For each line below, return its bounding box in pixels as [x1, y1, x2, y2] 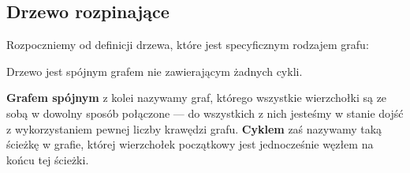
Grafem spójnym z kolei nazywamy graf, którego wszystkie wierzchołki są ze [6, 89, 387, 106]
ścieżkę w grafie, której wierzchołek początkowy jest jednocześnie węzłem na [6, 136, 374, 152]
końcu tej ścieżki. [6, 151, 89, 167]
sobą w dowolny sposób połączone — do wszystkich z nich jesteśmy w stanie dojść [6, 104, 404, 121]
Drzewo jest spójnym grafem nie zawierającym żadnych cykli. [6, 62, 303, 79]
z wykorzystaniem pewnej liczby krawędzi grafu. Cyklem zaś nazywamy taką [6, 120, 382, 137]
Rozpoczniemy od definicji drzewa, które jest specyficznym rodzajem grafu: [6, 36, 369, 53]
